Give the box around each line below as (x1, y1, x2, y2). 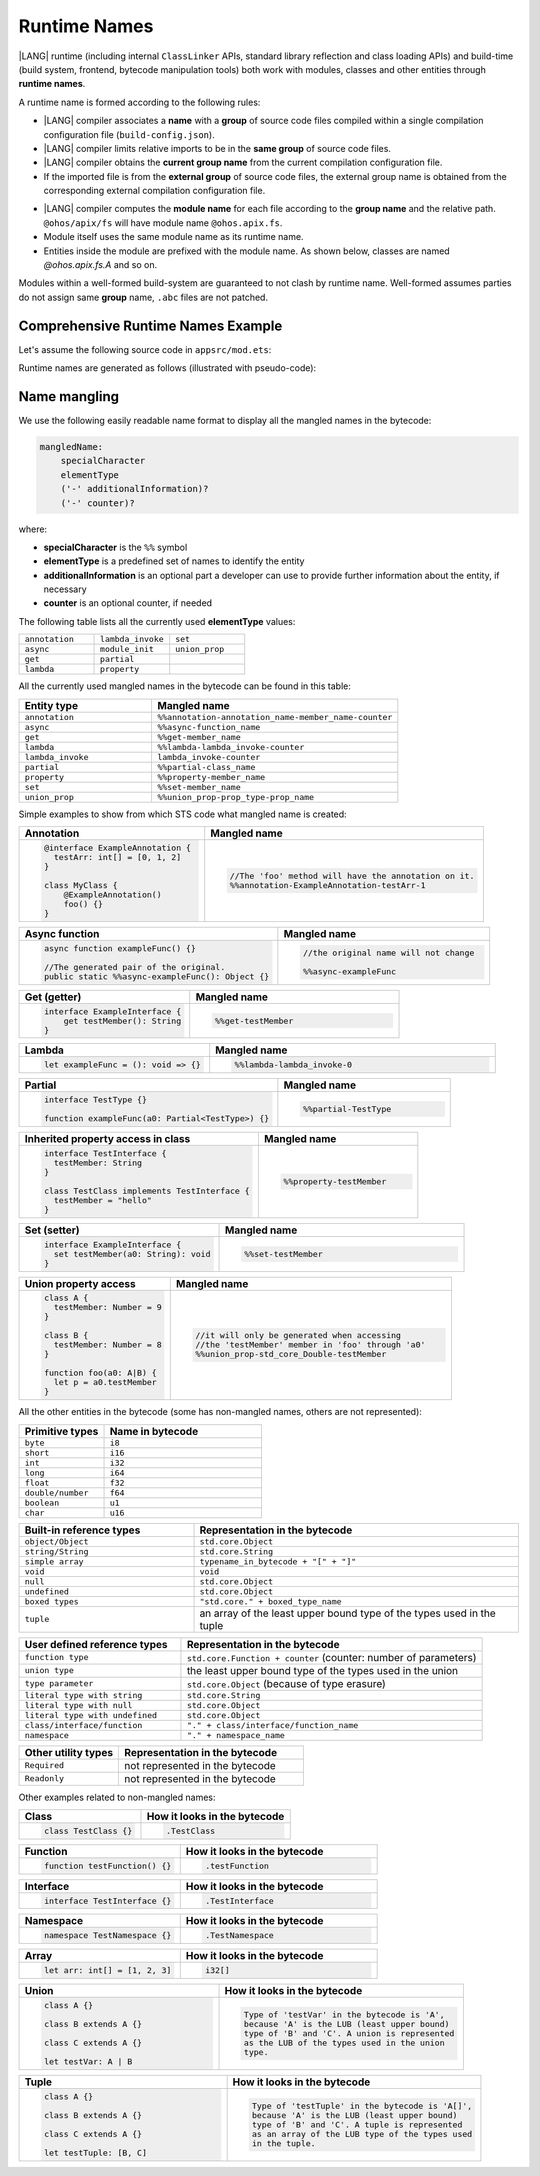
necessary (43, 583, 87, 595)
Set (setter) (24, 1223, 80, 1237)
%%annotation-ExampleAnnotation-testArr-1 (229, 880, 426, 890)
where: (18, 523, 48, 535)
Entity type (24, 698, 79, 712)
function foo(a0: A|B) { (43, 1368, 157, 1379)
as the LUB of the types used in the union (243, 2037, 445, 2048)
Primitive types (24, 1424, 99, 1438)
